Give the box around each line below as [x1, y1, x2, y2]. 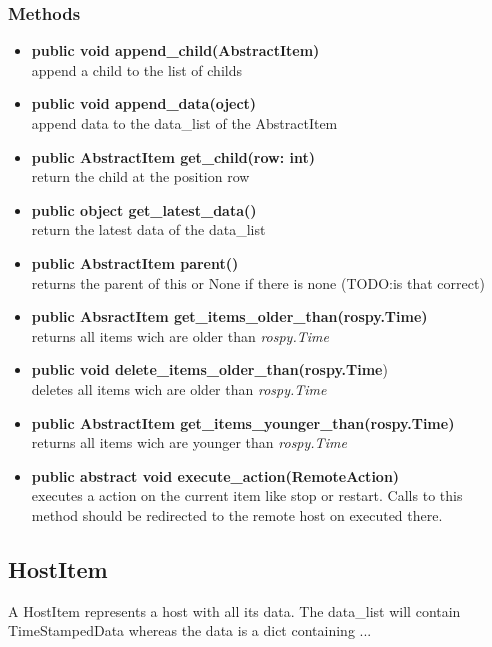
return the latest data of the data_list [31, 219, 266, 240]
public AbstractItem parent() [31, 252, 239, 273]
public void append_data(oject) [31, 93, 257, 114]
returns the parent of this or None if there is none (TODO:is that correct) [31, 272, 485, 293]
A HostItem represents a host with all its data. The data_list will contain [8, 600, 461, 621]
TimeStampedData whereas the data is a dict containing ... [8, 620, 372, 641]
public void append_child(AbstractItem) [31, 40, 320, 61]
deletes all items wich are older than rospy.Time [31, 378, 327, 399]
